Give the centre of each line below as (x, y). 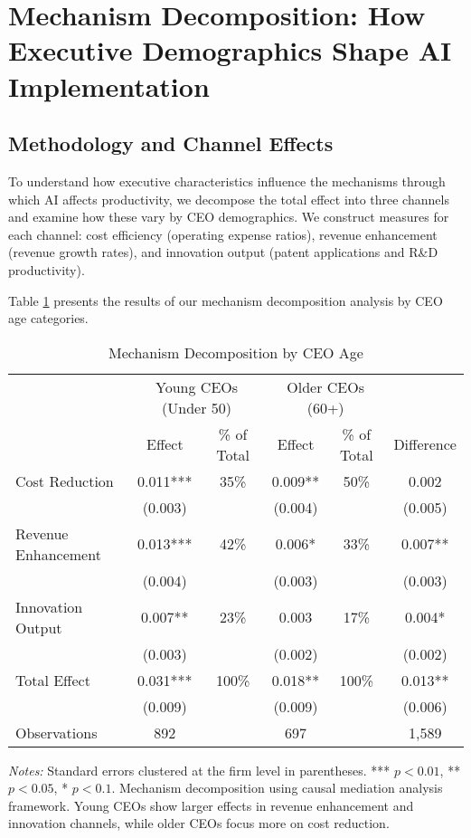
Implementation (109, 86)
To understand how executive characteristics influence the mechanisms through (227, 181)
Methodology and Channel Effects (171, 143)
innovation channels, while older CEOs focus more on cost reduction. (199, 823)
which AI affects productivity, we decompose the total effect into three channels (229, 199)
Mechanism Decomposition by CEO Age (236, 352)
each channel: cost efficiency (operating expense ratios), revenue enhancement (223, 234)
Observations (57, 732)
